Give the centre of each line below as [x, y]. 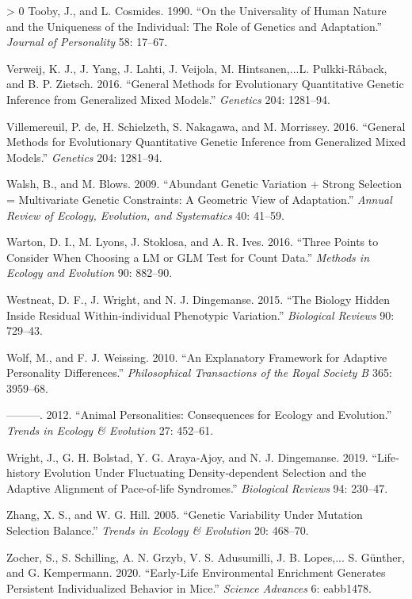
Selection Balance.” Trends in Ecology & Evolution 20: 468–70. [158, 530]
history [23, 472]
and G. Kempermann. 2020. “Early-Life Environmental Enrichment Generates [196, 572]
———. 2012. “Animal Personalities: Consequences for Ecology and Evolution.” [199, 415]
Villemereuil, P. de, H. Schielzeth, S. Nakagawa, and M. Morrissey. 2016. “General [206, 126]
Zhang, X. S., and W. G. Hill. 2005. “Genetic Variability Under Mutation [185, 515]
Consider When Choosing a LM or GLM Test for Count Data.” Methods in [188, 257]
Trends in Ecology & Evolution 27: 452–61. [110, 430]
